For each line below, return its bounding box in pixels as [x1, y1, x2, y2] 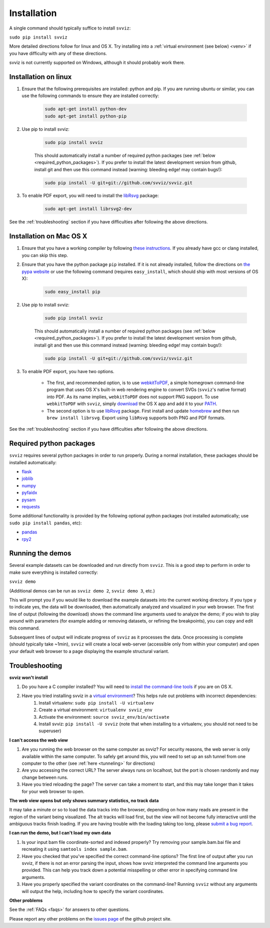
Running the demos [9, 549, 71, 558]
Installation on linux [9, 73, 72, 81]
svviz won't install [9, 674, 48, 681]
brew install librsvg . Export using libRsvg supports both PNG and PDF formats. [46, 415, 226, 421]
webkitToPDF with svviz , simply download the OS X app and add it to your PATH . [46, 401, 217, 407]
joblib [21, 476, 33, 482]
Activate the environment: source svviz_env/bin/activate [38, 714, 169, 720]
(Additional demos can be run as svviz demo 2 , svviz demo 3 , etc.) [9, 587, 155, 593]
